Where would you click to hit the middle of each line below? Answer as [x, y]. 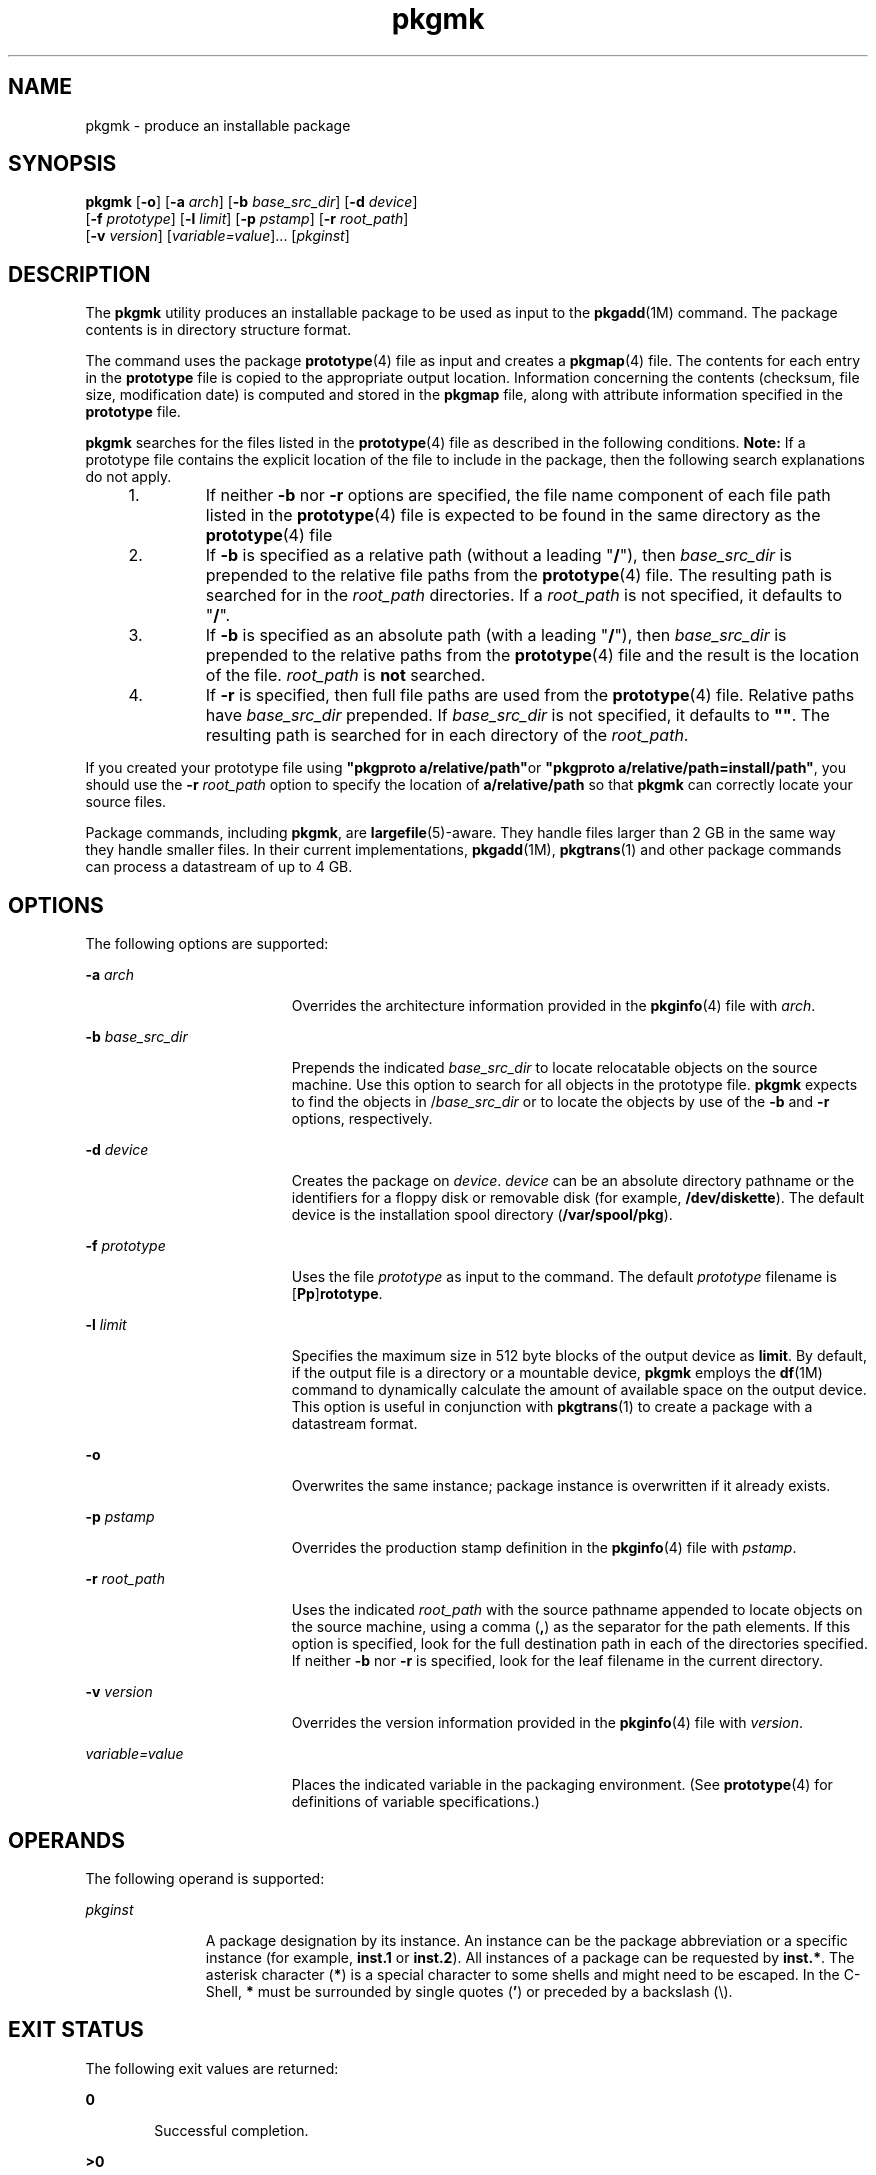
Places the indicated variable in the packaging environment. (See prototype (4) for [562, 1785]
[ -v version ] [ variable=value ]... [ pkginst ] [217, 236]
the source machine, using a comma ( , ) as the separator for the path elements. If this [571, 1627]
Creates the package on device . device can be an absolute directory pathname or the [573, 1181]
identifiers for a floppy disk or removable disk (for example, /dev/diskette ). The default [578, 1198]
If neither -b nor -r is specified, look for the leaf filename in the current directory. [557, 1661]
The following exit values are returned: [212, 2068]
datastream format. [354, 1424]
